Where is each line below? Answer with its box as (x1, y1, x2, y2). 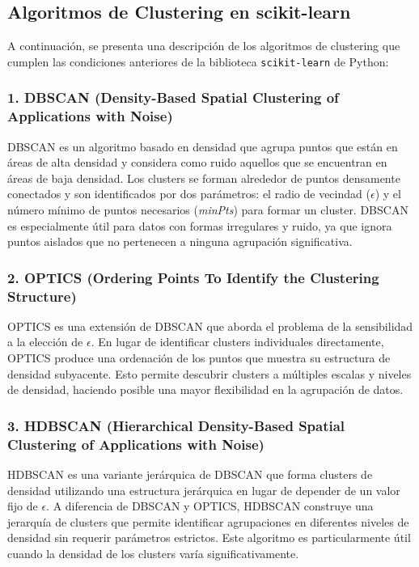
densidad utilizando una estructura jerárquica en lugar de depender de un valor (7, 481, 400, 498)
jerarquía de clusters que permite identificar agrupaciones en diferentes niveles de (7, 513, 409, 530)
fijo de (7, 497, 38, 514)
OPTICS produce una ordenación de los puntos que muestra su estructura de (7, 349, 391, 366)
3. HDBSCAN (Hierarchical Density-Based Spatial (7, 415, 345, 435)
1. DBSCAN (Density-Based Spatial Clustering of (7, 87, 339, 108)
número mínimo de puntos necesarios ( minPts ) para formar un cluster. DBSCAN (7, 201, 408, 218)
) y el (375, 185, 401, 202)
